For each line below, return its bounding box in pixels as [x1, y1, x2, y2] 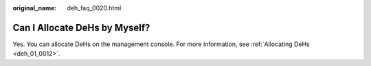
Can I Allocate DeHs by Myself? [12, 21, 150, 34]
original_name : [12, 4, 57, 12]
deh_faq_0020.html [67, 4, 122, 12]
